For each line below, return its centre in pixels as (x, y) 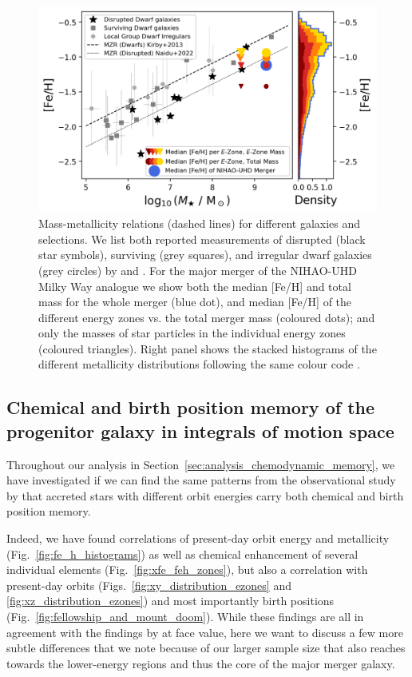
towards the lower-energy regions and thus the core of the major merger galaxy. (201, 663)
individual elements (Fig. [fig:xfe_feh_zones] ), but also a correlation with (187, 569)
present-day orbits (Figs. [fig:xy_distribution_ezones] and (149, 585)
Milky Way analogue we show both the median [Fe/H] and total (195, 286)
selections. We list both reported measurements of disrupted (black (202, 239)
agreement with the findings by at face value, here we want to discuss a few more (205, 632)
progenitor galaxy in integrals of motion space (200, 430)
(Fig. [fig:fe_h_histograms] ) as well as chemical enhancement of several (182, 554)
